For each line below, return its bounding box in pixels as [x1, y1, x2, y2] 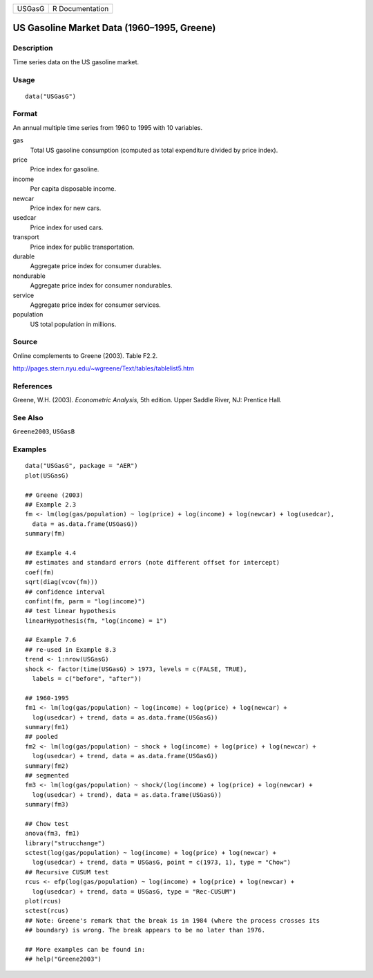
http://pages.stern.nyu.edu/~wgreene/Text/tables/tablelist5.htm [12, 364, 195, 373]
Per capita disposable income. [30, 185, 117, 193]
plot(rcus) [25, 897, 62, 905]
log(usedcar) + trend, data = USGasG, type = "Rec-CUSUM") [32, 887, 236, 895]
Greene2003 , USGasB [12, 427, 75, 435]
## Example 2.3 [25, 501, 77, 508]
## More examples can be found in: [25, 946, 146, 953]
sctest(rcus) [25, 907, 69, 915]
